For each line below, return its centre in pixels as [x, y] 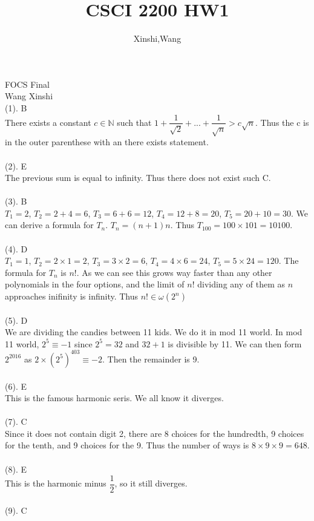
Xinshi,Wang [157, 38]
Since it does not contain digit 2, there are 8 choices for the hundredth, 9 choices [155, 433]
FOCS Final [27, 84]
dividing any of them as [241, 284]
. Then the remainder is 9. [151, 359]
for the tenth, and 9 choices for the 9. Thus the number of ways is [127, 445]
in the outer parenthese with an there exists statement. [107, 142]
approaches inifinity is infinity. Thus [72, 296]
